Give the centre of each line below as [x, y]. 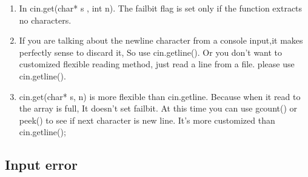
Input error [41, 165]
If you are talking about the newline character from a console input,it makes [161, 40]
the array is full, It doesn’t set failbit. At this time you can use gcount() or [158, 108]
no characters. [45, 20]
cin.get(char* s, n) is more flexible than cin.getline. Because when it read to [160, 96]
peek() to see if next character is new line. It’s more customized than [147, 120]
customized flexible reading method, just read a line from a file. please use [157, 64]
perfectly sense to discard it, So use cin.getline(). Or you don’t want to [151, 52]
